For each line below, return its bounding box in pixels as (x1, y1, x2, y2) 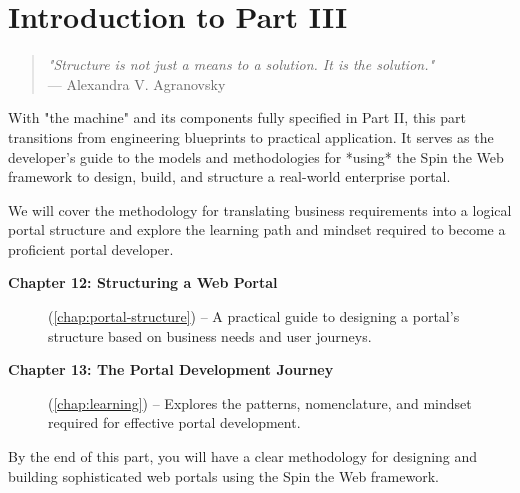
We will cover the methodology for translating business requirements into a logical (8, 199, 512, 220)
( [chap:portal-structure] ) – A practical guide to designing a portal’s (48, 306, 460, 327)
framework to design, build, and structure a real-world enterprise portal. (8, 166, 451, 187)
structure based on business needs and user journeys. (48, 325, 372, 346)
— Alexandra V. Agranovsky (47, 73, 226, 94)
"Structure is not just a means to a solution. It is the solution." (47, 54, 435, 75)
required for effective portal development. (48, 412, 301, 433)
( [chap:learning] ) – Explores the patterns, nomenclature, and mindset (48, 392, 472, 413)
